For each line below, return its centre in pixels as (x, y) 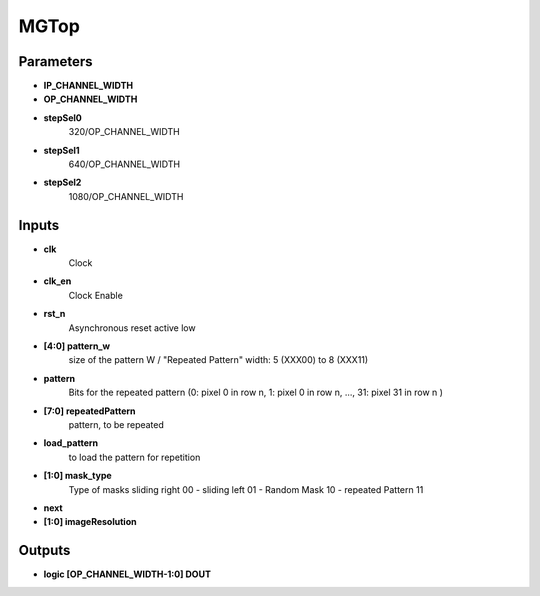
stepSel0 (62, 117)
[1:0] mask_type (77, 476)
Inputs (39, 225)
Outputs (44, 550)
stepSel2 (62, 182)
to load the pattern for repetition (134, 457)
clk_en (57, 281)
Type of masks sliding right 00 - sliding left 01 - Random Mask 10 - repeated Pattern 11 (246, 489)
